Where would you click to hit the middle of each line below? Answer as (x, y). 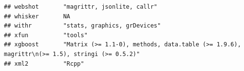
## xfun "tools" (46, 35)
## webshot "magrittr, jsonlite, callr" (81, 7)
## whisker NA (37, 16)
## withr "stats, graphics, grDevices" (83, 26)
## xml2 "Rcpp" (44, 64)
